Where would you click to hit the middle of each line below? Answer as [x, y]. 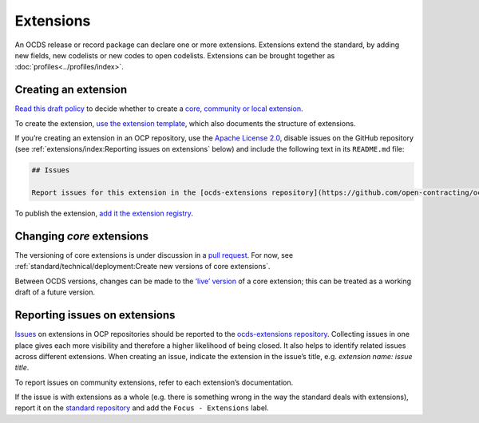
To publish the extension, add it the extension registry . [104, 213]
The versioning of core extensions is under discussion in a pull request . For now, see [154, 255]
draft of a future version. [55, 292]
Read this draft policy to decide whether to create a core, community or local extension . [159, 109]
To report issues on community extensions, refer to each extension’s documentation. [154, 382]
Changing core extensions [82, 236]
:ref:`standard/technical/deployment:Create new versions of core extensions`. [143, 267]
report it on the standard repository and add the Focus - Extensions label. [142, 408]
